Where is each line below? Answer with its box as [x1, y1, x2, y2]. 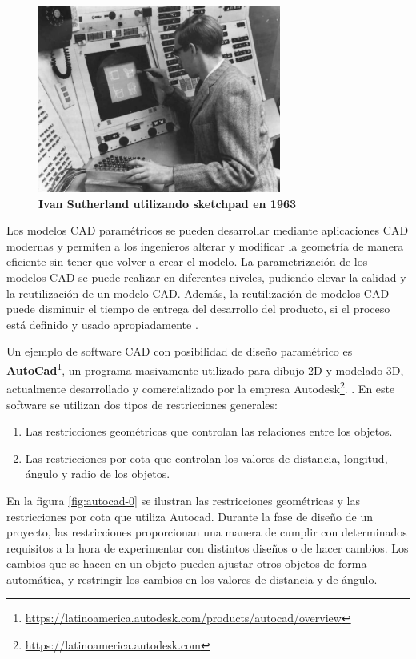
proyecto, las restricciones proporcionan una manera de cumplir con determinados [6, 524, 407, 540]
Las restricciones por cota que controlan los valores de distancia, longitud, [25, 449, 388, 466]
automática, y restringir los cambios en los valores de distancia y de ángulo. [6, 570, 378, 587]
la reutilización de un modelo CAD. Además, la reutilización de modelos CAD [6, 284, 390, 301]
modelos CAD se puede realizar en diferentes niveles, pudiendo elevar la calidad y [6, 269, 406, 286]
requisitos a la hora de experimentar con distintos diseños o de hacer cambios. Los [6, 539, 409, 556]
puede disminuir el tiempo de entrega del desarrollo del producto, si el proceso [6, 300, 390, 317]
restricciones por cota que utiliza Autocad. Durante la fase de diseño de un [6, 508, 373, 524]
